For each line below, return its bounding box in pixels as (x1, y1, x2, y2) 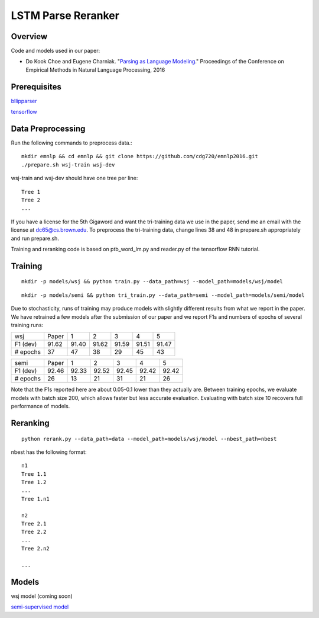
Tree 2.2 (21, 529, 47, 536)
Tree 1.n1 (21, 495, 50, 502)
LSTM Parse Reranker (11, 9, 119, 22)
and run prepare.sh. (11, 235, 59, 242)
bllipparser (11, 97, 37, 104)
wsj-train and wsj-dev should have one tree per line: (11, 175, 138, 182)
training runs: (11, 321, 44, 328)
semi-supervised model (11, 603, 69, 610)
